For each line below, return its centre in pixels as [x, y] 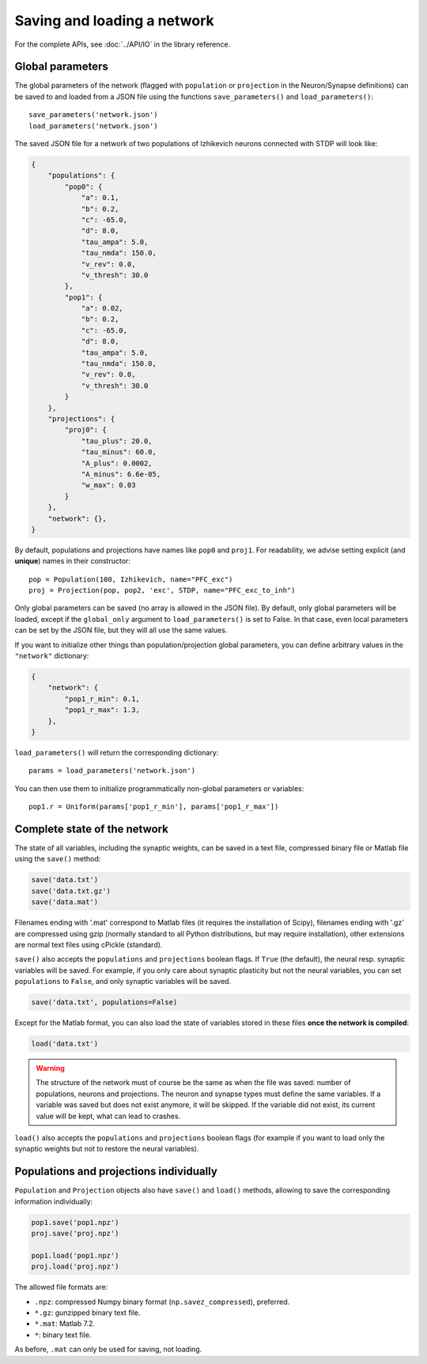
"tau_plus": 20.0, [117, 441]
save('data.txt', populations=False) [104, 1002]
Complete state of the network [92, 829]
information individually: [54, 1201]
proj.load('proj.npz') [75, 1267]
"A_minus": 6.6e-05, [121, 474]
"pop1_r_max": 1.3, [102, 710]
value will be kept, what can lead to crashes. [108, 1116]
